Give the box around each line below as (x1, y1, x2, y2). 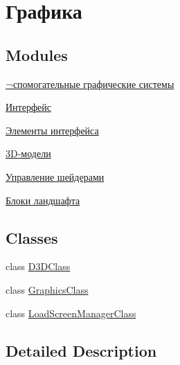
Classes (6, 226, 58, 248)
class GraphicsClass (6, 282, 89, 296)
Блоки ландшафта (6, 193, 80, 207)
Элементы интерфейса (6, 123, 99, 137)
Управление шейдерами (6, 169, 105, 184)
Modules (6, 44, 68, 65)
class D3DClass (6, 259, 71, 274)
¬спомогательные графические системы (6, 76, 174, 91)
